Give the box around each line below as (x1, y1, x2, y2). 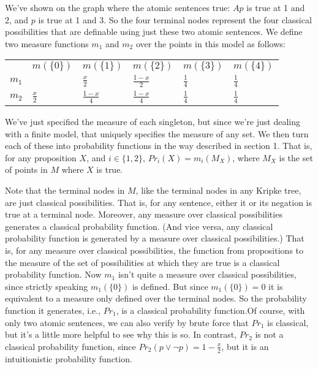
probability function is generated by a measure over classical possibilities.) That (5, 232, 305, 245)
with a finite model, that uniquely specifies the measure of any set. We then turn (5, 127, 309, 140)
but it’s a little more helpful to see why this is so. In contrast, (5, 328, 237, 341)
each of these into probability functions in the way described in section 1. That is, (5, 139, 312, 152)
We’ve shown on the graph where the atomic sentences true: (5, 1, 230, 13)
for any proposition (5, 151, 77, 164)
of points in (5, 163, 48, 176)
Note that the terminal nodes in (5, 183, 125, 196)
